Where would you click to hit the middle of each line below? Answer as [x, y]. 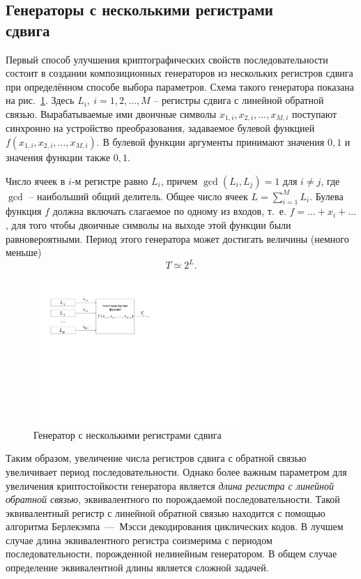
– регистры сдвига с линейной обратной [239, 100]
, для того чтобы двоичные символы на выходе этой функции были [148, 225]
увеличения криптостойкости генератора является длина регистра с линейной [170, 485]
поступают [315, 113]
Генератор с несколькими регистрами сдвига [128, 434]
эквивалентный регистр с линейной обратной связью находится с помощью [166, 512]
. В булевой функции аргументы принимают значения [210, 142]
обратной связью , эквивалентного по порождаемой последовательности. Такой [173, 499]
